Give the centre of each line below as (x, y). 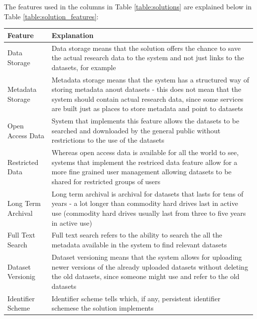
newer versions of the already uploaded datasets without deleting (150, 266)
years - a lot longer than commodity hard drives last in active (145, 203)
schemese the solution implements (103, 308)
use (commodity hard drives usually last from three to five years (149, 213)
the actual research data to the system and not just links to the (148, 58)
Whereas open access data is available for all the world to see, (145, 152)
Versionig (21, 276)
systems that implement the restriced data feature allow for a (145, 162)
